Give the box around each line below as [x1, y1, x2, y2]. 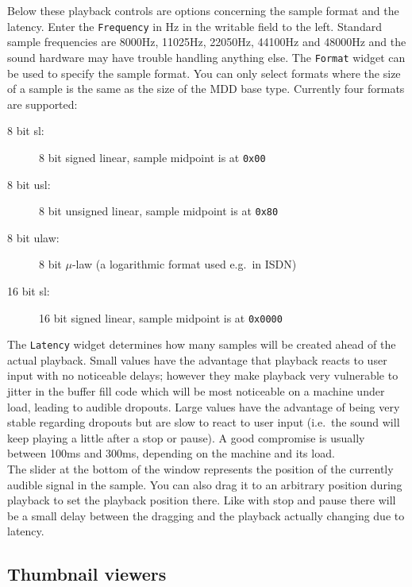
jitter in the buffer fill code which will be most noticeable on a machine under [7, 383, 385, 400]
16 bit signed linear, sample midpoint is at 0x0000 [39, 309, 283, 326]
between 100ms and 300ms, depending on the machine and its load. [7, 445, 335, 461]
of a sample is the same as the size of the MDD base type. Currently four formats [7, 80, 405, 97]
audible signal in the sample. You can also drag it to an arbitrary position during [7, 476, 402, 492]
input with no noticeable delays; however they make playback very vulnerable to [7, 367, 399, 384]
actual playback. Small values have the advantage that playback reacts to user [7, 351, 387, 368]
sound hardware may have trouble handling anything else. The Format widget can [7, 48, 406, 65]
